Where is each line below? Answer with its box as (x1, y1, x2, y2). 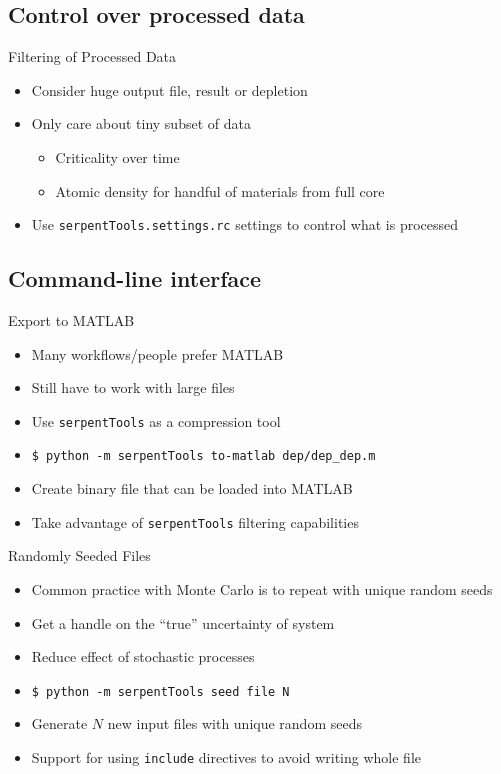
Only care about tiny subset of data (31, 113, 251, 134)
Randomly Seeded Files (8, 545, 151, 566)
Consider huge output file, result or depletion (31, 79, 308, 100)
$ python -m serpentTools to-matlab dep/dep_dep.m (31, 449, 376, 464)
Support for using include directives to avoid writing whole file (31, 747, 421, 767)
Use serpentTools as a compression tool (31, 410, 281, 431)
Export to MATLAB (8, 310, 135, 331)
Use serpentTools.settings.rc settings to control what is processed (31, 214, 459, 235)
